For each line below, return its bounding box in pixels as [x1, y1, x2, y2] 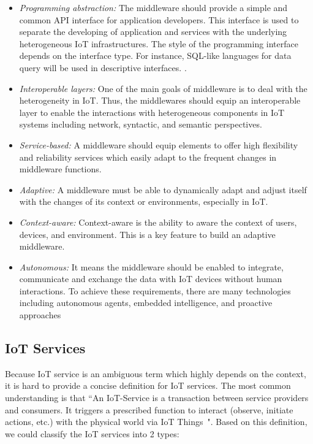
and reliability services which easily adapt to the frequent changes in [19, 150, 277, 163]
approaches [19, 308, 61, 321]
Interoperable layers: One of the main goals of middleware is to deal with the [19, 82, 307, 94]
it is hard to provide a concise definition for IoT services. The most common [5, 379, 291, 392]
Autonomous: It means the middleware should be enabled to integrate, [19, 260, 284, 273]
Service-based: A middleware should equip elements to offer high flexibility [19, 138, 298, 151]
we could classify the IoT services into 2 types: [5, 427, 179, 440]
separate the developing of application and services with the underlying [19, 25, 287, 38]
